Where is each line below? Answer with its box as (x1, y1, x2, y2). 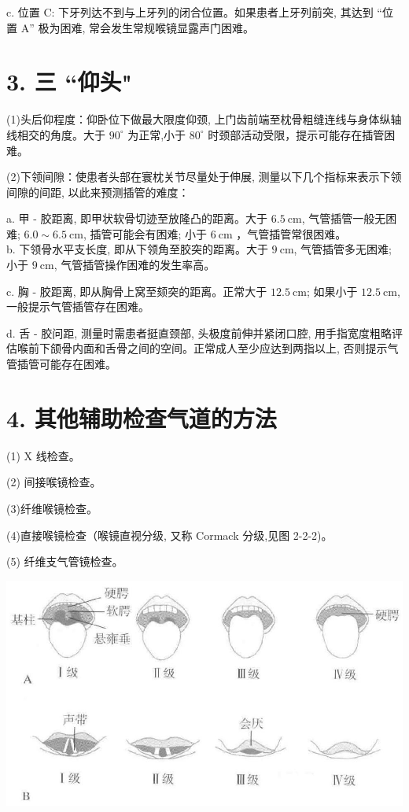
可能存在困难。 (39, 356, 116, 372)
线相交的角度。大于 (6, 126, 105, 142)
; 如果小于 (306, 282, 358, 299)
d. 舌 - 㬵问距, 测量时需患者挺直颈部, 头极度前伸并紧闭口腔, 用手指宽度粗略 (6, 324, 392, 341)
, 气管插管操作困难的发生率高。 (53, 257, 216, 273)
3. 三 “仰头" (6, 65, 132, 98)
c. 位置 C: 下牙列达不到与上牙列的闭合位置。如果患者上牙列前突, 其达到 (6, 4, 374, 20)
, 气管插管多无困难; (293, 241, 392, 257)
